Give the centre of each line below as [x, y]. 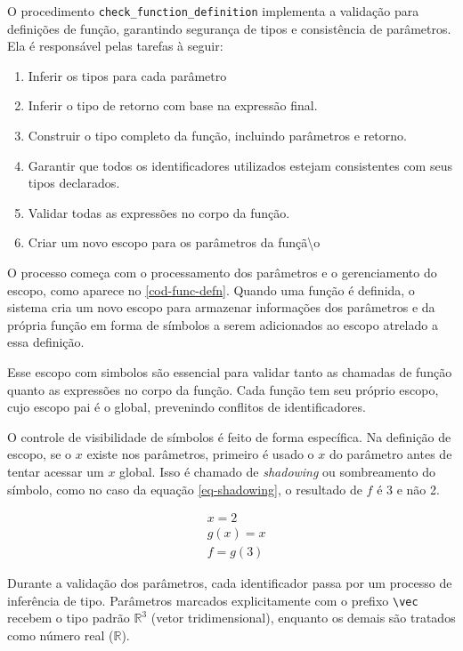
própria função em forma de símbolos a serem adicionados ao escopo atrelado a [223, 324]
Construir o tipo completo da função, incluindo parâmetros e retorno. [217, 136]
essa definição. [46, 342]
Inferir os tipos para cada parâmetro [127, 75]
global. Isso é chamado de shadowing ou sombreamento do [277, 471]
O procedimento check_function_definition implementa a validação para [213, 11]
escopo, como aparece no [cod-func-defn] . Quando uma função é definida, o [211, 289]
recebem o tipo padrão [69, 618]
